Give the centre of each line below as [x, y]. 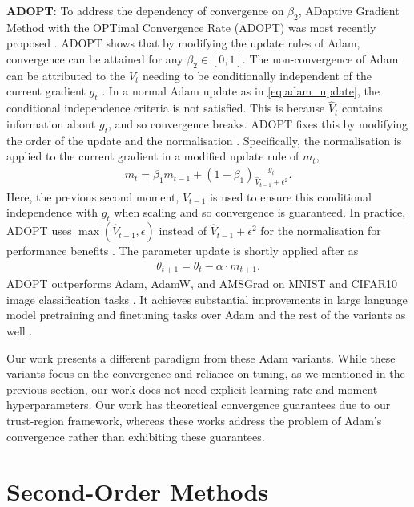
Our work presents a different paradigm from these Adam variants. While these [201, 357]
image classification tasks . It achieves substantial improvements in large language [207, 299]
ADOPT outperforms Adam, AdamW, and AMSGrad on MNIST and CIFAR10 [202, 284]
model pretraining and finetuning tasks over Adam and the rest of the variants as [206, 315]
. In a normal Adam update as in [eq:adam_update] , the [241, 91]
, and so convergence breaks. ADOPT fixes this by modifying [258, 123]
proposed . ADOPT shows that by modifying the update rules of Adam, [183, 43]
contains [362, 108]
